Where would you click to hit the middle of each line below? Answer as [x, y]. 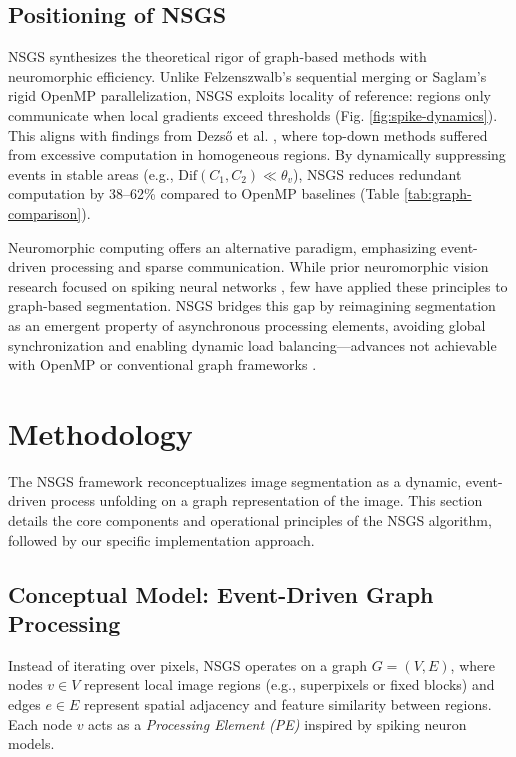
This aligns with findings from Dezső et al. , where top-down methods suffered [248, 134]
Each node [40, 723]
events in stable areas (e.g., [91, 173]
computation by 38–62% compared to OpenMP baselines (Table [204, 193]
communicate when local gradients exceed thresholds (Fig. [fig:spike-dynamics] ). [253, 114]
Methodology [100, 432]
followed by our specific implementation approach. [161, 539]
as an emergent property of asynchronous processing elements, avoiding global [247, 324]
